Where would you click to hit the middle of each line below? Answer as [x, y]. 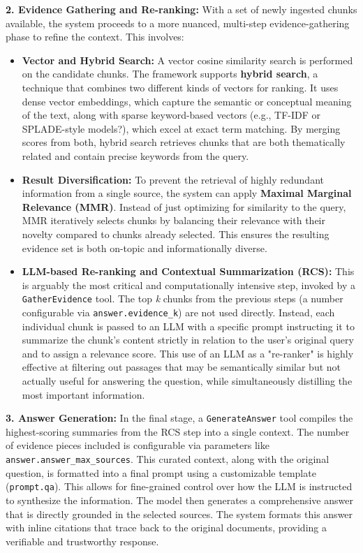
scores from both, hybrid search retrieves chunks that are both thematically [184, 142]
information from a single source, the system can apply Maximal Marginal [187, 193]
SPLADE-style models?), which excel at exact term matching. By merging [181, 128]
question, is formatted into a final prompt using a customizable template [161, 472]
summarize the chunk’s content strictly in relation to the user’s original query [188, 340]
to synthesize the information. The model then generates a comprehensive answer [179, 500]
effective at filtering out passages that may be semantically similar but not [181, 367]
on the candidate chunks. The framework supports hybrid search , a [170, 74]
